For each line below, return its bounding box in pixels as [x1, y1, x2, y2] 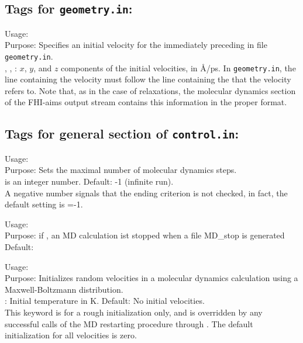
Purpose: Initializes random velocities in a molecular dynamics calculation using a [5, 272, 298, 284]
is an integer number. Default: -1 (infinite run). [5, 175, 174, 188]
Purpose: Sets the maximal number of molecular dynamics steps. [5, 164, 237, 176]
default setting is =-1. [5, 198, 83, 210]
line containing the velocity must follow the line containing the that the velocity [5, 73, 291, 85]
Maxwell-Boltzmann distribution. [5, 283, 123, 295]
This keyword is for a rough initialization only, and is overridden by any [5, 306, 263, 318]
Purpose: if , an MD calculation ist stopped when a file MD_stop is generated [5, 229, 285, 241]
